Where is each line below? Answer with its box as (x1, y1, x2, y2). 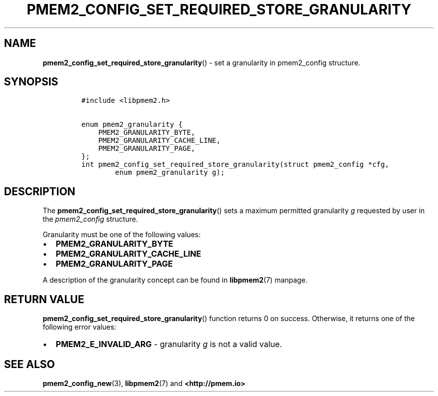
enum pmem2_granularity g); (115, 168, 225, 177)
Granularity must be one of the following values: (42, 230, 201, 239)
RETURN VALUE (4, 293, 84, 306)
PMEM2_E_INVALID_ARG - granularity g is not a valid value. (55, 339, 282, 350)
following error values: (42, 323, 116, 332)
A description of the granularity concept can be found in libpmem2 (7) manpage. (42, 276, 307, 285)
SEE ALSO (4, 358, 55, 371)
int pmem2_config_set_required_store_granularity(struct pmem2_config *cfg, (81, 160, 389, 169)
